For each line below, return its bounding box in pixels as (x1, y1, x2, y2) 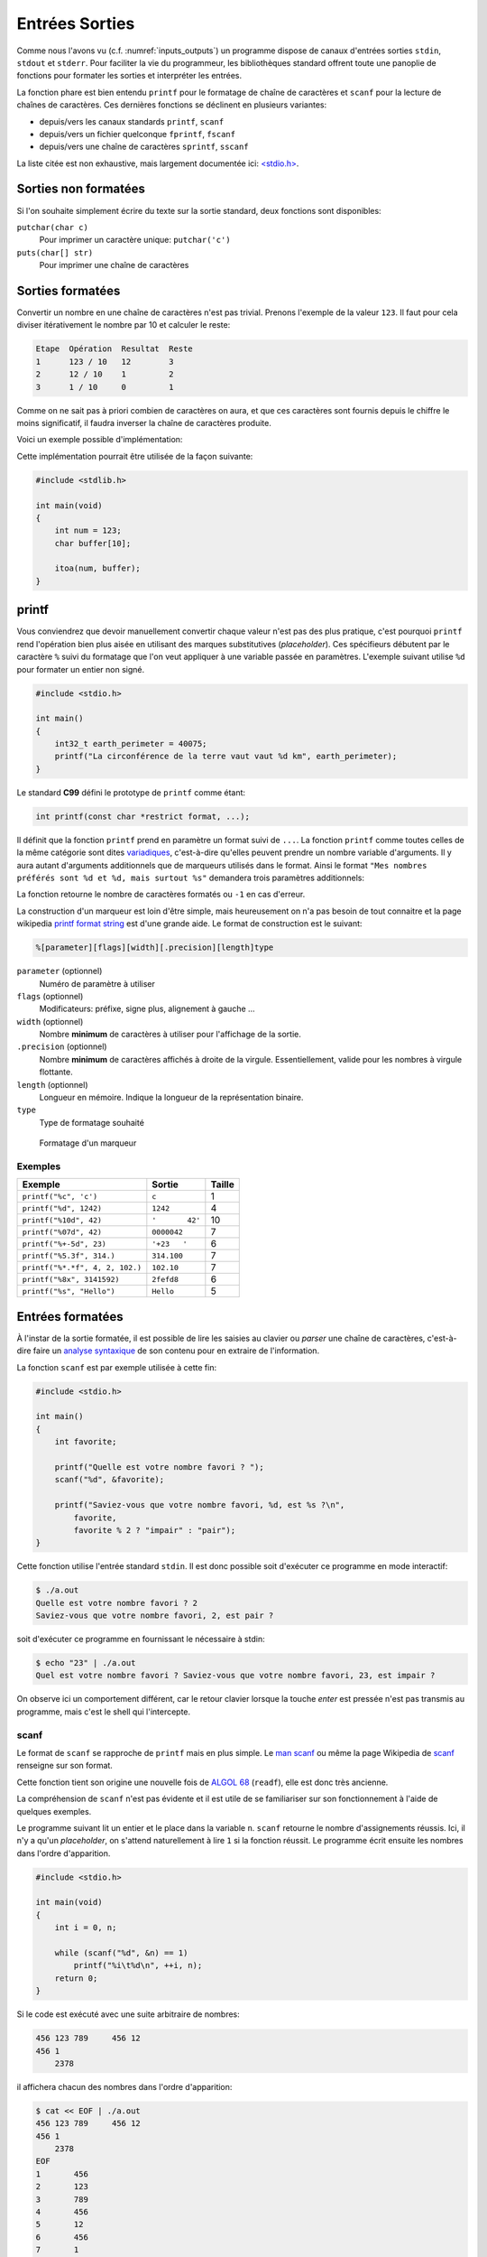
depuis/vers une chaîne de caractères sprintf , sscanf (39, 141, 249, 153)
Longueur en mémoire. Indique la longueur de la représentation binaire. (39, 1092, 304, 1103)
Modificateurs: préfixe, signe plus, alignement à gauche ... (39, 1003, 256, 1015)
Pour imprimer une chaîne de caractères (39, 260, 189, 271)
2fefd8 (152, 1274, 179, 1284)
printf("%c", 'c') (22, 1192, 98, 1201)
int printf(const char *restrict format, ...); (35, 811, 250, 822)
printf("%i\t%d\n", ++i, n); (73, 1960, 203, 1971)
